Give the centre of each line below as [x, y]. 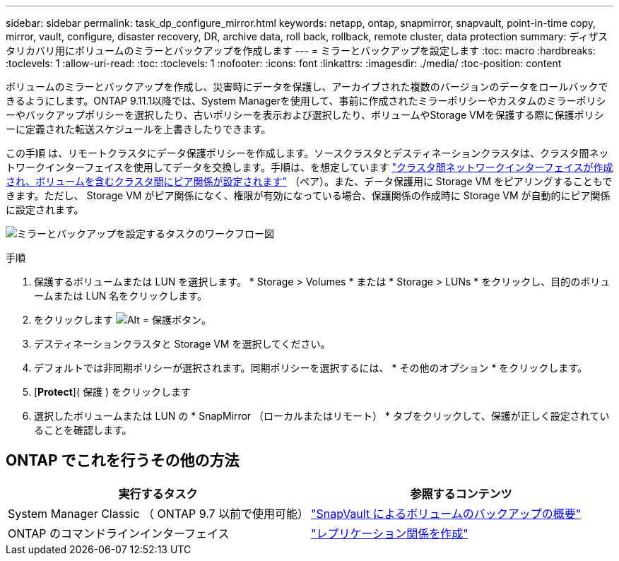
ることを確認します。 [83, 430]
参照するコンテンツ [461, 494]
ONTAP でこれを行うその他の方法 [123, 461]
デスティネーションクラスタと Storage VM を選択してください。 [182, 344]
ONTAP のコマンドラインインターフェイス [119, 533]
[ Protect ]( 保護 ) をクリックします [112, 392]
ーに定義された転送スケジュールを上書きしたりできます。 [138, 129]
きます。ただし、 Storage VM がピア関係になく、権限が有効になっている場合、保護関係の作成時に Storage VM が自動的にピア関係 [308, 195]
